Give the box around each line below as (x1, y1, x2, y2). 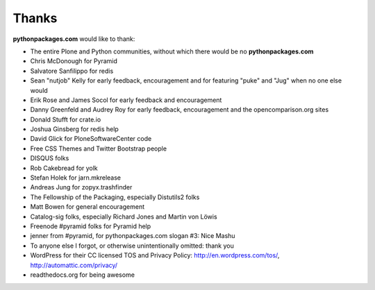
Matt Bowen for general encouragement (30, 203, 145, 211)
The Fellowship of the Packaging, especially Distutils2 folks (30, 193, 200, 201)
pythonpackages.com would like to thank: (12, 35, 135, 43)
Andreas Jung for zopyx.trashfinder (30, 183, 133, 191)
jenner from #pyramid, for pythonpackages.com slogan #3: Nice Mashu (30, 232, 235, 240)
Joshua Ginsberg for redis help (30, 125, 119, 133)
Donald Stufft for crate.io (30, 115, 101, 123)
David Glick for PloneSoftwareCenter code (30, 135, 152, 143)
